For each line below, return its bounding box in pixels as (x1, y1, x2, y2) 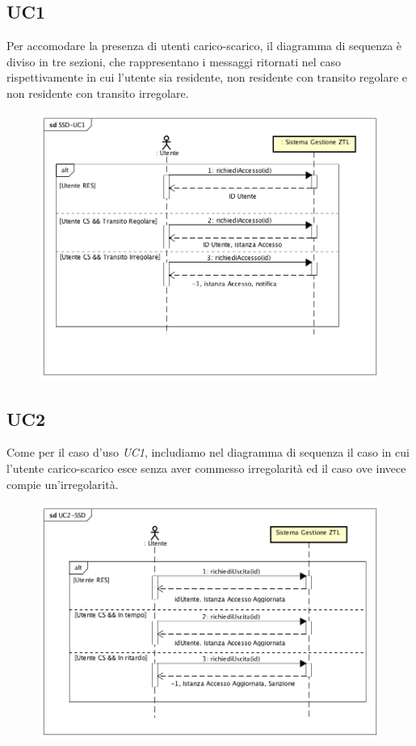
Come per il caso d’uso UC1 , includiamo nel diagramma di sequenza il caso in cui (6, 444, 410, 461)
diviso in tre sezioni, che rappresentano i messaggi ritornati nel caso (6, 53, 342, 70)
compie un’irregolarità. (6, 475, 119, 492)
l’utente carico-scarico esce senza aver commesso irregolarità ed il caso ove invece (6, 460, 406, 476)
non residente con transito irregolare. (6, 84, 189, 101)
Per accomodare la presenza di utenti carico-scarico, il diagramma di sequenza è (6, 37, 402, 54)
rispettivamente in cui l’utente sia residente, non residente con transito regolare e (6, 69, 408, 86)
